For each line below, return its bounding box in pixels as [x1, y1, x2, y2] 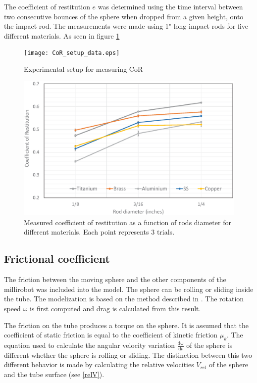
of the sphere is [186, 340, 233, 350]
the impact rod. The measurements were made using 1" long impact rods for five [4, 21, 248, 31]
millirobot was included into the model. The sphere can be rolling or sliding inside [4, 284, 254, 294]
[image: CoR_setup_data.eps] [24, 49, 120, 57]
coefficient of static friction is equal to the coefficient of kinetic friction [4, 330, 218, 340]
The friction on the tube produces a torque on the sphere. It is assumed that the [4, 320, 249, 330]
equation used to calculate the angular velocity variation [4, 340, 175, 350]
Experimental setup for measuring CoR [24, 64, 143, 74]
